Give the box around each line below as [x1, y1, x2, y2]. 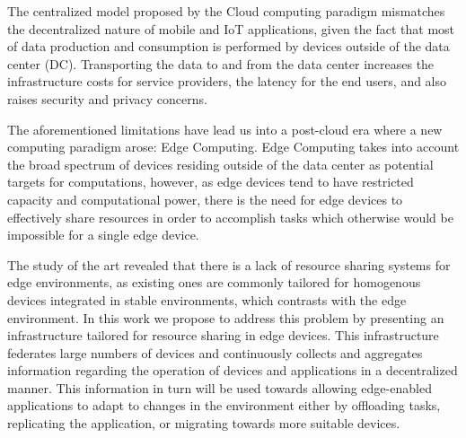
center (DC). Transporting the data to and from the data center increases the [7, 54, 435, 73]
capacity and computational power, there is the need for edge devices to [7, 189, 403, 208]
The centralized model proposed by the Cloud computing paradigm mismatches [7, 2, 445, 20]
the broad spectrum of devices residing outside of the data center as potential [7, 154, 434, 173]
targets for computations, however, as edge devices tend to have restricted [7, 172, 414, 191]
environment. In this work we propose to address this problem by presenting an [7, 308, 444, 327]
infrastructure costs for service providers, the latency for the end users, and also [7, 72, 447, 91]
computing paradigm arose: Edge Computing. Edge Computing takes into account [7, 137, 460, 156]
